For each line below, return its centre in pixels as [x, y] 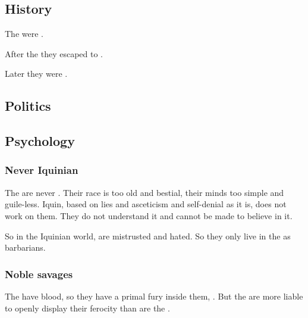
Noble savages [39, 274]
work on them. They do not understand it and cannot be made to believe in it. [149, 215]
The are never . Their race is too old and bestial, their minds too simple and [144, 192]
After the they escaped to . [54, 53]
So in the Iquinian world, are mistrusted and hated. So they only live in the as [148, 236]
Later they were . [36, 74]
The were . [24, 34]
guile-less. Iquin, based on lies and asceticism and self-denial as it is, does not [146, 204]
